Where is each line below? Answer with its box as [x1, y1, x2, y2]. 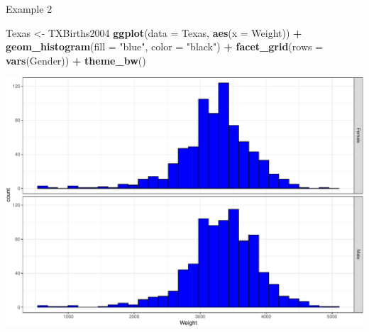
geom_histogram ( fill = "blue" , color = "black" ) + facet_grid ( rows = [6, 39, 324, 54]
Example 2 [6, 1, 53, 16]
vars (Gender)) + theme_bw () [6, 52, 146, 67]
